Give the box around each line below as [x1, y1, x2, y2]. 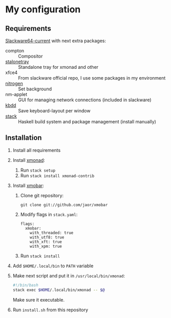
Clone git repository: [20, 192, 64, 198]
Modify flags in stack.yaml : [20, 211, 78, 217]
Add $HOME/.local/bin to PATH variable [12, 263, 94, 269]
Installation [5, 134, 42, 142]
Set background [18, 86, 52, 92]
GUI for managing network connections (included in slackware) [18, 97, 152, 103]
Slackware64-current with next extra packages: [5, 38, 106, 44]
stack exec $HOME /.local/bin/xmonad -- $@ [12, 287, 105, 292]
